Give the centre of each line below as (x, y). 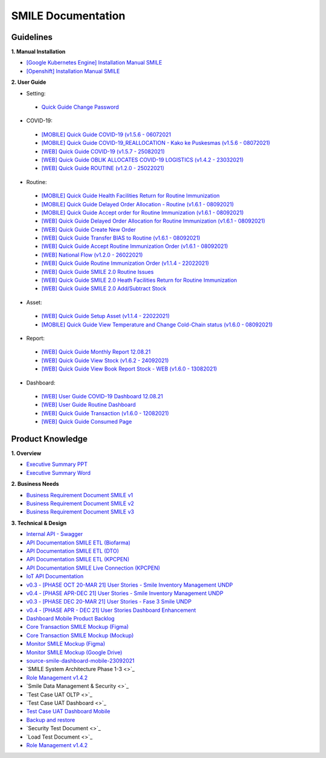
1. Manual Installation (38, 52)
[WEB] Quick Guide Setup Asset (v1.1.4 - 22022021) (106, 316)
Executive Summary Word (58, 473)
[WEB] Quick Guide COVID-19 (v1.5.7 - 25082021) (103, 151)
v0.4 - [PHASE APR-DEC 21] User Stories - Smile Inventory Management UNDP (125, 593)
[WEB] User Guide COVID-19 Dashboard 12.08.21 (102, 396)
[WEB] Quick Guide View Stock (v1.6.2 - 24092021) (105, 360)
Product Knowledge (49, 438)
